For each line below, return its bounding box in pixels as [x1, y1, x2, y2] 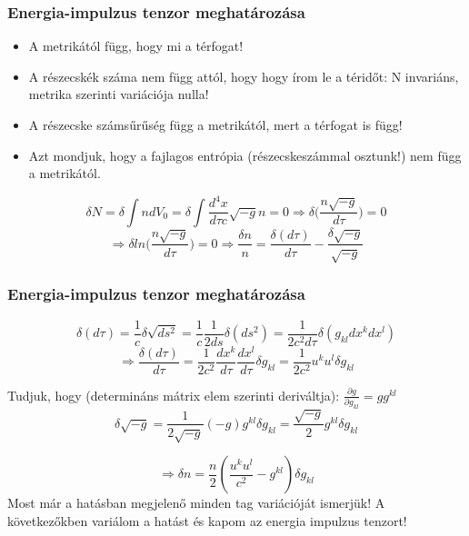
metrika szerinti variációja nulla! [28, 84, 209, 104]
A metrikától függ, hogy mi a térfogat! [28, 36, 244, 55]
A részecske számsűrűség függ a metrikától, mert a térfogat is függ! [28, 115, 403, 134]
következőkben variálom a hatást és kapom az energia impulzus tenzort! [7, 511, 407, 530]
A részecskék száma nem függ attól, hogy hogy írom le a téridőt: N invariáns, [28, 66, 459, 85]
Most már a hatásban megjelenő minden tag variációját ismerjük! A [7, 493, 385, 512]
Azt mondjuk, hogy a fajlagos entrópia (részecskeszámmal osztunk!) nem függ [28, 145, 462, 164]
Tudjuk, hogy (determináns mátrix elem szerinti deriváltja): [7, 385, 340, 404]
